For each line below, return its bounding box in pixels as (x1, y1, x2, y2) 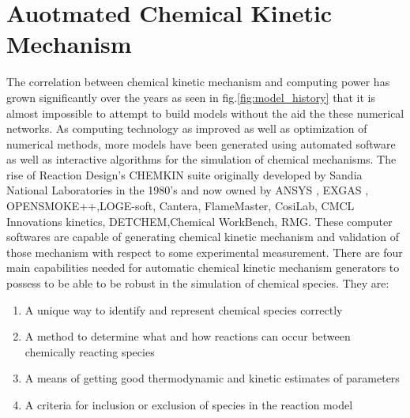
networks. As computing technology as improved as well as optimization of (6, 120, 367, 137)
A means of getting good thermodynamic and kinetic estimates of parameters (24, 370, 400, 386)
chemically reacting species (24, 343, 155, 360)
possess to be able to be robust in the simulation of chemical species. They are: (6, 275, 389, 292)
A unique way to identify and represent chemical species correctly (24, 301, 343, 318)
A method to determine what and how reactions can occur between (24, 328, 351, 345)
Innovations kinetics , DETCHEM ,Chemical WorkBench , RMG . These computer (6, 213, 393, 229)
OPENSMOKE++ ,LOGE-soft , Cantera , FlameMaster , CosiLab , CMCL (6, 198, 355, 214)
